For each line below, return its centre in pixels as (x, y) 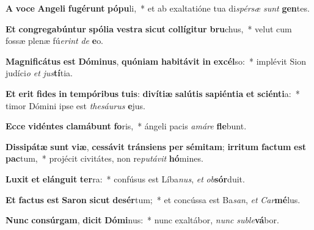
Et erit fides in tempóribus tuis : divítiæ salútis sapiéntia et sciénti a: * (153, 93)
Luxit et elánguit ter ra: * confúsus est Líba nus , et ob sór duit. (125, 178)
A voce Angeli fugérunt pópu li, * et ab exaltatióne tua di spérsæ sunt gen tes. (158, 8)
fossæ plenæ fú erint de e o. (55, 41)
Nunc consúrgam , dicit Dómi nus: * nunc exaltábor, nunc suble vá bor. (142, 220)
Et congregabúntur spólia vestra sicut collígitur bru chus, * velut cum (149, 28)
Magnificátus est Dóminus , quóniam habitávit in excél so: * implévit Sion (156, 61)
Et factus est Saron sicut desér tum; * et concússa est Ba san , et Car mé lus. (153, 199)
